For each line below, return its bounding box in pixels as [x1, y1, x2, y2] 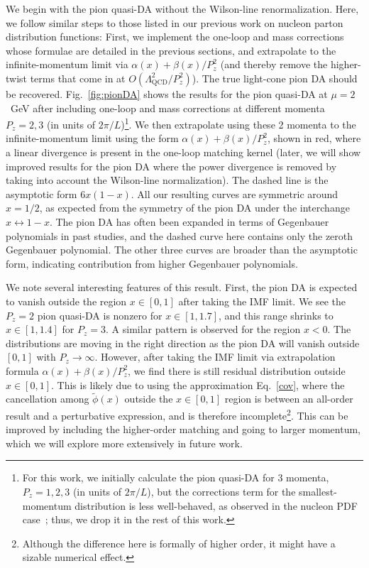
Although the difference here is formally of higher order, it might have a [22, 535, 336, 550]
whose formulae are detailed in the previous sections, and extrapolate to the [6, 43, 336, 58]
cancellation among [6, 391, 89, 406]
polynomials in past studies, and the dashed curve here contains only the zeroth [6, 228, 353, 243]
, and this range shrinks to [219, 307, 334, 322]
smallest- [299, 484, 337, 498]
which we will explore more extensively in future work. [6, 435, 243, 450]
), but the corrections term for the [147, 484, 296, 498]
